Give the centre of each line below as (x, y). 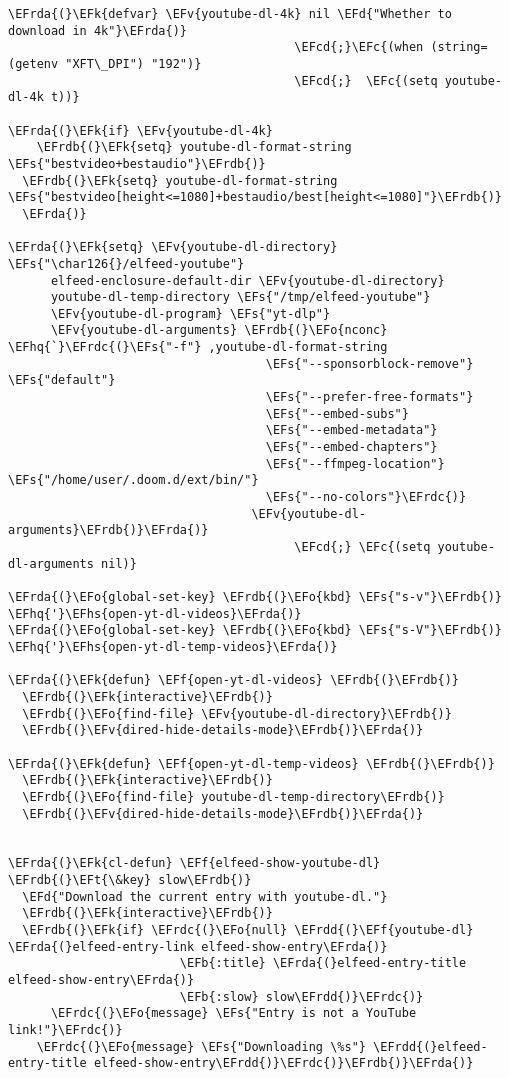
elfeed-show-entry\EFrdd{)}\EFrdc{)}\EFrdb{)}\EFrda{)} (283, 1063)
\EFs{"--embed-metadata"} (351, 430)
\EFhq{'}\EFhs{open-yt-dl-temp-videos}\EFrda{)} (173, 646)
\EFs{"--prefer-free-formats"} (369, 397)
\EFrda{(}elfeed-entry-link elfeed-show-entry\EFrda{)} (198, 946)
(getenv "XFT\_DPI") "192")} (105, 63)
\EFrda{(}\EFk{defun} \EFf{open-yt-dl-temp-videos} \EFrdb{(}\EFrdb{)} (251, 763)
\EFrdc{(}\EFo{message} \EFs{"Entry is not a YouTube (233, 1013)
